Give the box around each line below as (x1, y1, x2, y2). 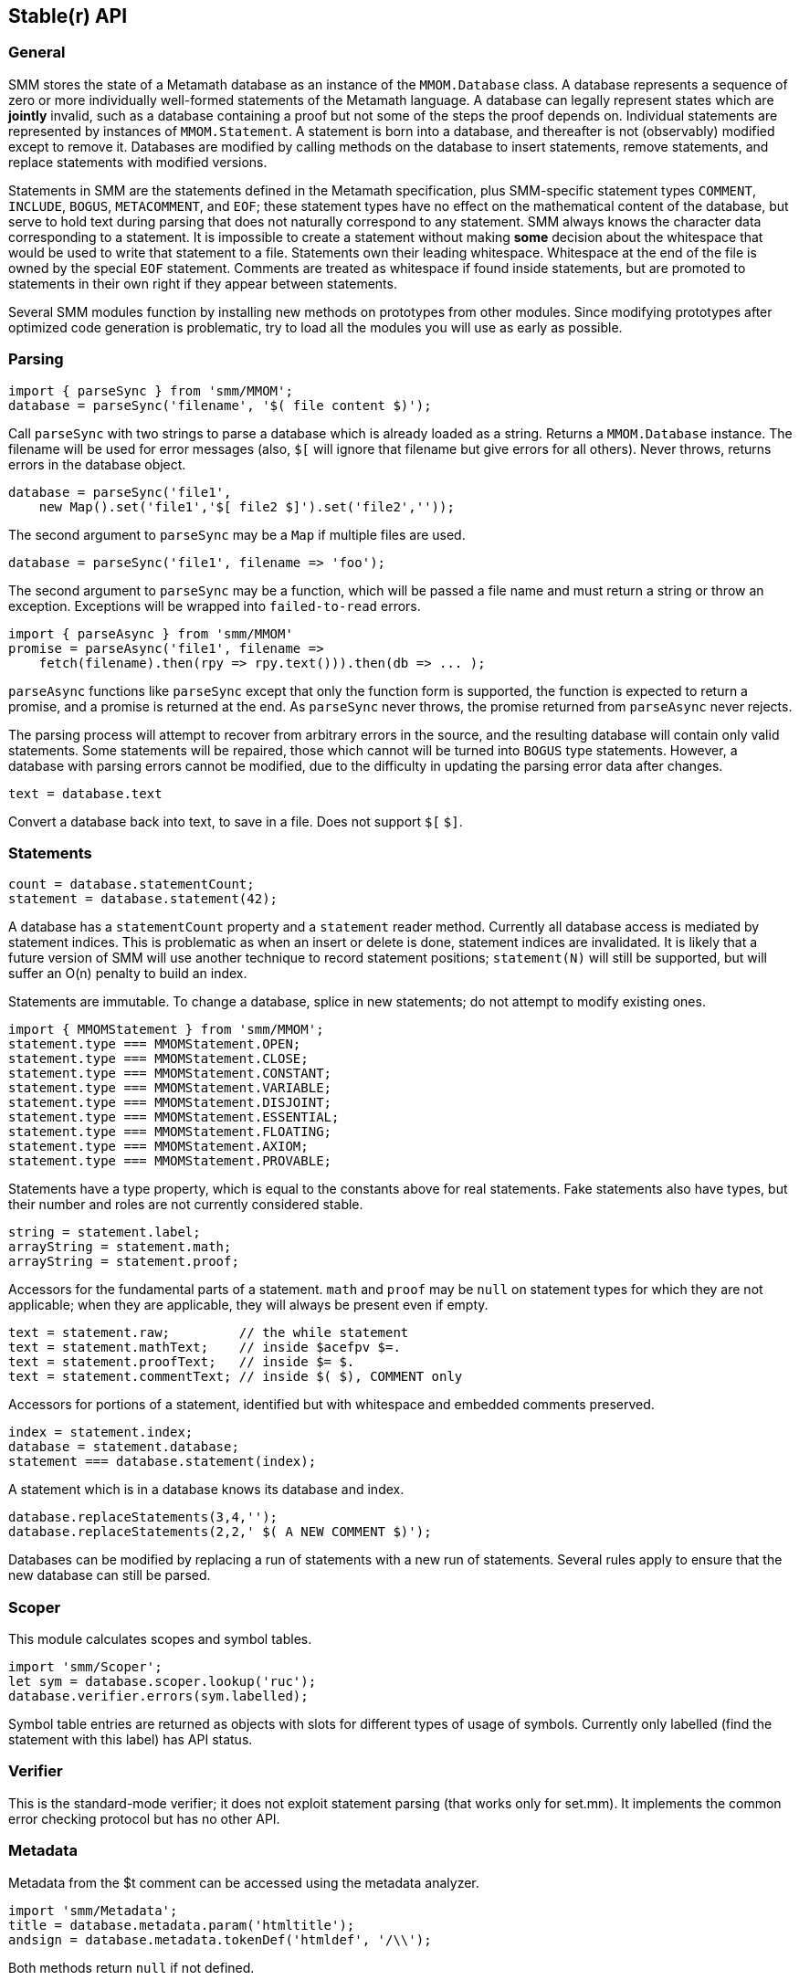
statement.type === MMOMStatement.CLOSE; (8, 1051, 309, 1067)
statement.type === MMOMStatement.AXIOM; (8, 1139, 309, 1154)
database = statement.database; (8, 1439, 239, 1455)
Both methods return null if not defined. (8, 1959, 255, 1975)
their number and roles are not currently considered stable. (8, 1196, 363, 1213)
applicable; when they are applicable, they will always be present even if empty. (8, 1297, 489, 1313)
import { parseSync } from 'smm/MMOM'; (8, 383, 293, 398)
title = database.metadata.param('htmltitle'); (8, 1917, 355, 1933)
